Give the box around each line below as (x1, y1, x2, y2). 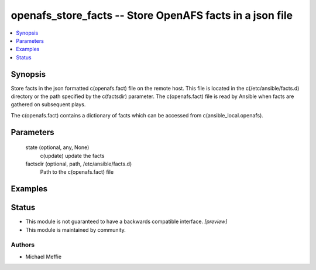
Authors (11, 241, 35, 249)
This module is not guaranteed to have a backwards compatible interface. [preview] (25, 218, 228, 225)
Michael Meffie (25, 253, 61, 260)
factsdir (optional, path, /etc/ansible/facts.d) (25, 160, 132, 167)
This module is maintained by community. (25, 226, 126, 233)
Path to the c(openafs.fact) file (40, 168, 114, 176)
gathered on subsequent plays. (11, 101, 86, 108)
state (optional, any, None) (25, 144, 90, 151)
